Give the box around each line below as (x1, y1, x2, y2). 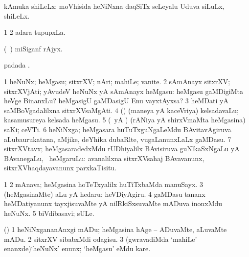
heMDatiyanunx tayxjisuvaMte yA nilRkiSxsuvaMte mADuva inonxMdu (4, 198, 223, 209)
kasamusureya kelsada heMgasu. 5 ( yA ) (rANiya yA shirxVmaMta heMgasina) (4, 115, 246, 125)
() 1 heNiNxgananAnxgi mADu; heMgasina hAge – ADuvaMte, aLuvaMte (4, 224, 227, 234)
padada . (4, 60, 30, 70)
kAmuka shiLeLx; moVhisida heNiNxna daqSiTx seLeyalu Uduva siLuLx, (4, 1, 225, 11)
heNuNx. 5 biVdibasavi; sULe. (4, 208, 94, 218)
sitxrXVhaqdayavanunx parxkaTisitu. (4, 163, 117, 173)
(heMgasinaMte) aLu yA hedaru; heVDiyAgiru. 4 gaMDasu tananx (4, 188, 205, 199)
